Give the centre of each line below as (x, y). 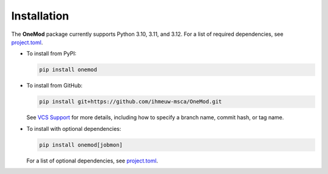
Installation (40, 16)
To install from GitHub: (55, 86)
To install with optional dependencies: (74, 128)
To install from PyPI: (51, 54)
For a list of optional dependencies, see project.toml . (92, 161)
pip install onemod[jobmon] (81, 145)
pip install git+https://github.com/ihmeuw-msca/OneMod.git (131, 102)
